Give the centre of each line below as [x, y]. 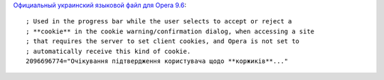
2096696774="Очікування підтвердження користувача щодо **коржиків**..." [157, 61]
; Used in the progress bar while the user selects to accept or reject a [159, 22]
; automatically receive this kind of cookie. [108, 51]
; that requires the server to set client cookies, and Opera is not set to [163, 41]
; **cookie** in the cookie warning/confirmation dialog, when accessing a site [170, 31]
